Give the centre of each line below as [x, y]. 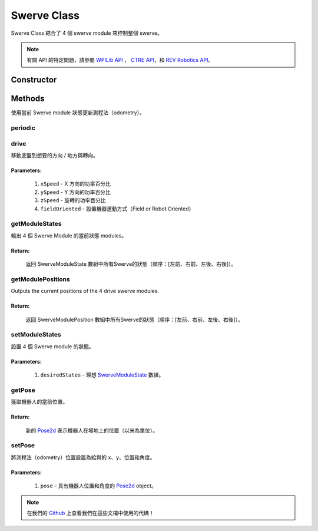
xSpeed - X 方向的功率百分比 [76, 184]
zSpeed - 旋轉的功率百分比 [73, 200]
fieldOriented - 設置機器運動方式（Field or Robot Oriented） [117, 209]
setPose [23, 446]
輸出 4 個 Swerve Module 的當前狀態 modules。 [69, 235]
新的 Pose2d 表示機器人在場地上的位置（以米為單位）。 [92, 430]
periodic [23, 128]
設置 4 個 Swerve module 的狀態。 [52, 346]
